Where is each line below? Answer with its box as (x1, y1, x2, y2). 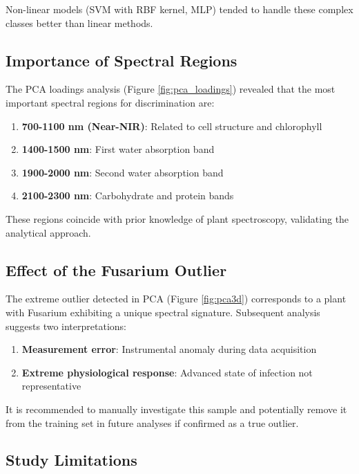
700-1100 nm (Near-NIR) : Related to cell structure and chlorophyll (21, 118, 322, 133)
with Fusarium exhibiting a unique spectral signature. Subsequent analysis (6, 304, 320, 319)
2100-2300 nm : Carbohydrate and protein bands (21, 188, 234, 203)
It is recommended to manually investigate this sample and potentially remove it (6, 401, 347, 416)
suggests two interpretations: (6, 318, 126, 333)
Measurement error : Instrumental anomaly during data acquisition (21, 342, 317, 356)
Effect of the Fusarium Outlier (6, 259, 227, 280)
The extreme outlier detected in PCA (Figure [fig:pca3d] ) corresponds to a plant (6, 291, 347, 306)
